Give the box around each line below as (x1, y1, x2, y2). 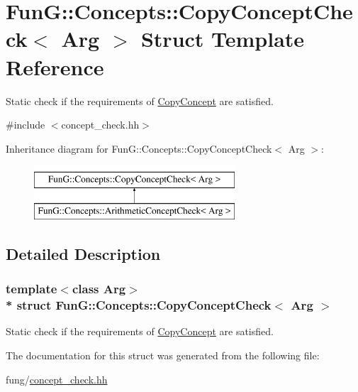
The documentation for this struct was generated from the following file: (6, 347, 320, 362)
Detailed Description (6, 242, 161, 264)
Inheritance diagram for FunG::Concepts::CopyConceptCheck (6, 141, 272, 156)
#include (6, 117, 45, 132)
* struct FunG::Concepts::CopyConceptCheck (6, 296, 272, 314)
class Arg (72, 280, 126, 298)
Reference (6, 52, 104, 81)
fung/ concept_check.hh (6, 371, 108, 386)
